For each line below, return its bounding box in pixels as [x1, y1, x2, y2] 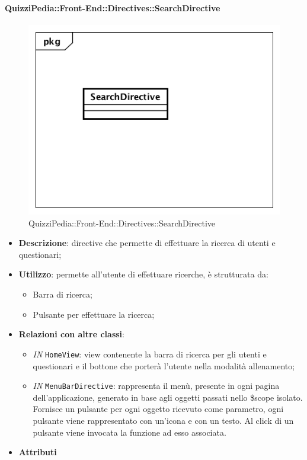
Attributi [18, 446, 57, 458]
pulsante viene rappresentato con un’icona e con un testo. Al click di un [33, 414, 294, 426]
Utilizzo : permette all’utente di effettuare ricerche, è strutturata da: [18, 268, 268, 280]
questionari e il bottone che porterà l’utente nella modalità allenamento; [33, 359, 295, 372]
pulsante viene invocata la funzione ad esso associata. [33, 426, 226, 438]
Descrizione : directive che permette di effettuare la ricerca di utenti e [18, 237, 276, 249]
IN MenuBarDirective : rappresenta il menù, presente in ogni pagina [33, 379, 280, 392]
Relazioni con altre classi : [18, 328, 124, 340]
